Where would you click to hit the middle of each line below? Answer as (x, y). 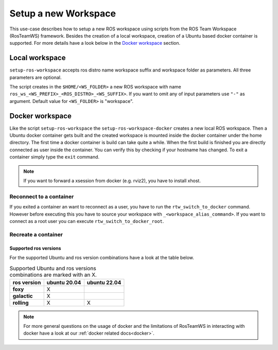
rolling (21, 303)
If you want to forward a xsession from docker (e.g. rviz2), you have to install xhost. (112, 181)
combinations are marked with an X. (53, 274)
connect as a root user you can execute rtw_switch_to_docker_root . (87, 221)
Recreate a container (36, 234)
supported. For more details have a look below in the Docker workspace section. (95, 43)
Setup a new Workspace (63, 13)
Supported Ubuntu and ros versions (53, 268)
